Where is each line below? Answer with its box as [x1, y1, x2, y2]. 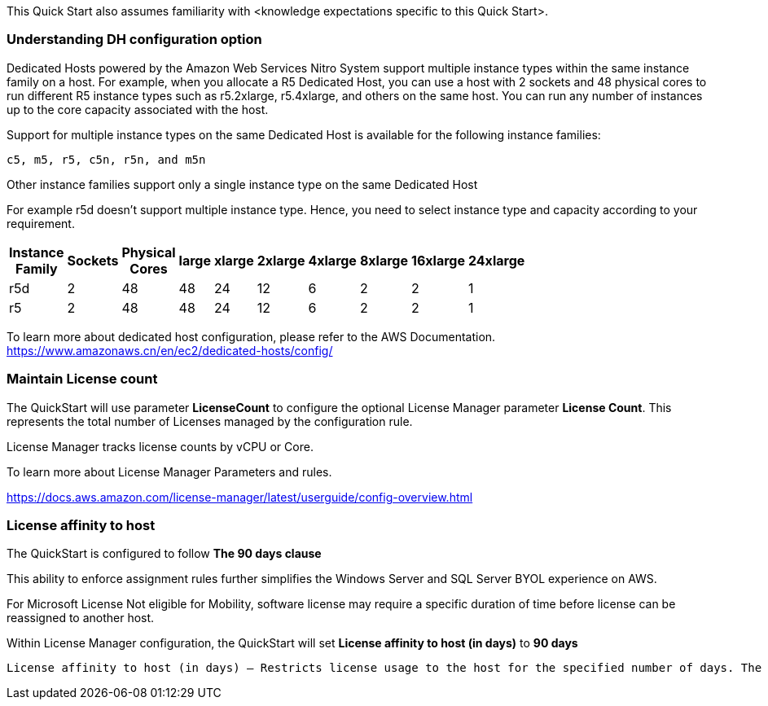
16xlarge [411, 252, 465, 269]
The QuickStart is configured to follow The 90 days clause [7, 546, 322, 561]
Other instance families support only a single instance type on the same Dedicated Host [7, 177, 478, 191]
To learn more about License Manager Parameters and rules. [7, 464, 332, 479]
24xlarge [467, 252, 525, 269]
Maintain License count [7, 371, 158, 388]
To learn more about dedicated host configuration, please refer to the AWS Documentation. [7, 329, 496, 344]
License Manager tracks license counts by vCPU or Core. [7, 439, 314, 454]
